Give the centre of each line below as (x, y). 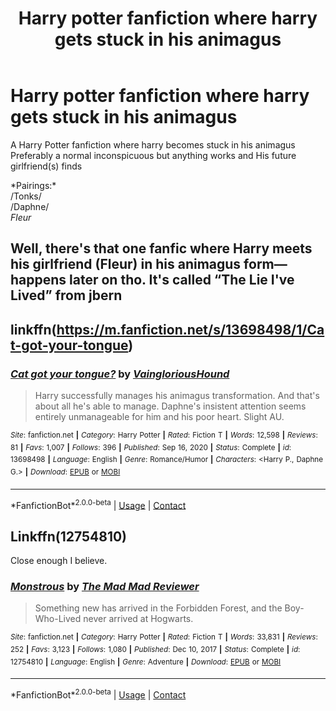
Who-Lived (58, 619)
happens (38, 280)
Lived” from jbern (66, 295)
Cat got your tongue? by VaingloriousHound (120, 374)
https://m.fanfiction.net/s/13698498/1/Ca (190, 329)
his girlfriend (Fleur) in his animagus (126, 264)
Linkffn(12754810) (69, 536)
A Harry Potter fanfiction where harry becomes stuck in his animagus (153, 144)
